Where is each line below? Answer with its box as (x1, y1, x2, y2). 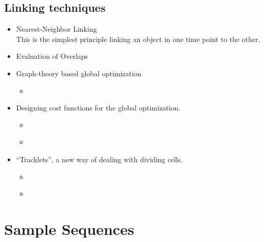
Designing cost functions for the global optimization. (16, 102, 181, 113)
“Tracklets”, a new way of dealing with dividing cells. (16, 153, 183, 164)
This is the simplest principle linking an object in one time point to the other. (16, 33, 260, 44)
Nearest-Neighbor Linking (16, 24, 97, 34)
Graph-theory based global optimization (16, 68, 141, 78)
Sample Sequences (4, 218, 134, 239)
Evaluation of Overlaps (16, 51, 88, 61)
